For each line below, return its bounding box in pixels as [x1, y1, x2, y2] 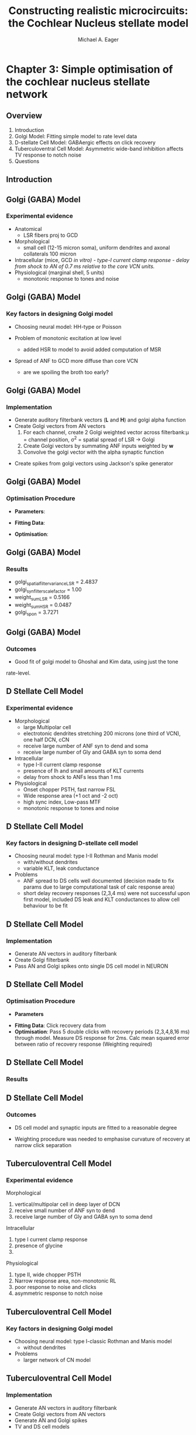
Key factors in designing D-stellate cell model [6, 839, 139, 847]
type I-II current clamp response [23, 761, 101, 768]
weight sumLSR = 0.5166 [14, 593, 70, 602]
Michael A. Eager [78, 36, 119, 43]
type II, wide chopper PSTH [14, 1271, 81, 1278]
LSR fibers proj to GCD [23, 232, 78, 239]
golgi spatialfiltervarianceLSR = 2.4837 [14, 579, 98, 587]
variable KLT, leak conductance [23, 865, 99, 872]
